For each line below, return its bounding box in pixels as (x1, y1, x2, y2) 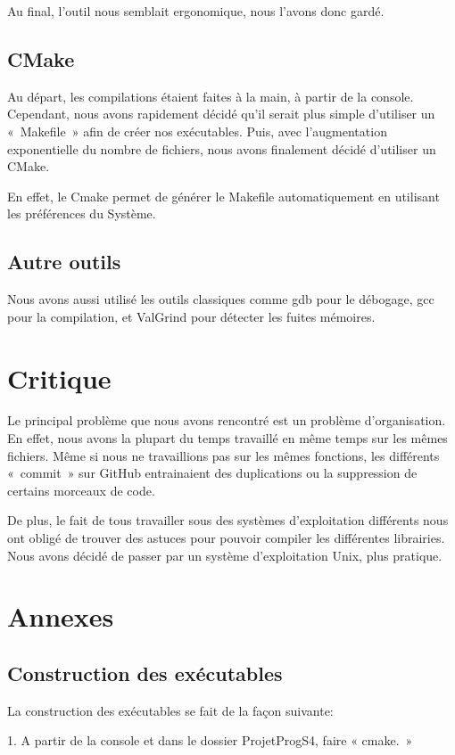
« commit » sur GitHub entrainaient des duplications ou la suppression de (7, 464, 418, 482)
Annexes (7, 598, 114, 635)
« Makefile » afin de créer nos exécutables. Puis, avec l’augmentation (7, 121, 387, 140)
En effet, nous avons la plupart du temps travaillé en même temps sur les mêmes (7, 429, 448, 447)
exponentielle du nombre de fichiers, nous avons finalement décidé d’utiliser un (7, 139, 436, 158)
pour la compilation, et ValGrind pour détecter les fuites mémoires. (7, 307, 376, 325)
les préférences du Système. (7, 204, 156, 223)
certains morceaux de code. (7, 480, 155, 499)
